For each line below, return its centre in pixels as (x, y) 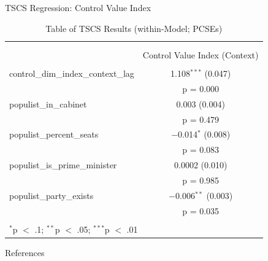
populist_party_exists (52, 195)
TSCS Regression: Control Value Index (78, 7)
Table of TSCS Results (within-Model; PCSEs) (134, 28)
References (25, 252)
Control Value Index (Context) (201, 54)
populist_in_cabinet (48, 103)
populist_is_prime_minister (63, 165)
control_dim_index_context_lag (72, 73)
